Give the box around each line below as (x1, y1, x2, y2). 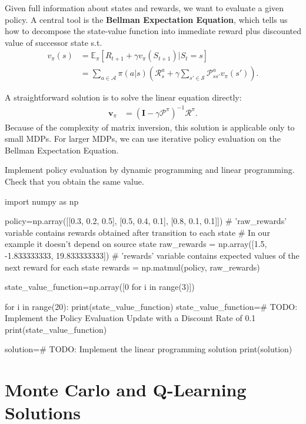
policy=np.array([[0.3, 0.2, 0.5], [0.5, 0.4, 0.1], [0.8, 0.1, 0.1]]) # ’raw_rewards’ (5, 215, 287, 227)
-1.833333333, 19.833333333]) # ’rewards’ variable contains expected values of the (5, 249, 300, 261)
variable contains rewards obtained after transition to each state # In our (5, 226, 270, 238)
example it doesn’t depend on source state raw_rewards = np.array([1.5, (5, 238, 267, 250)
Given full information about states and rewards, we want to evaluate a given (5, 2, 284, 14)
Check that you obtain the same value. (5, 175, 144, 187)
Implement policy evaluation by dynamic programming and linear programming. (5, 163, 295, 176)
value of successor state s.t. (5, 36, 102, 48)
